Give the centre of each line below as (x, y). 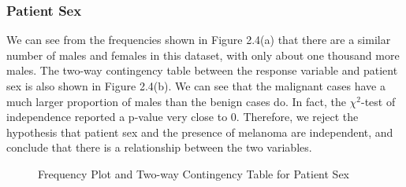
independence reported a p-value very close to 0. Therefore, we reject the (183, 117)
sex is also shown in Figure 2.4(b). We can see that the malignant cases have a (196, 86)
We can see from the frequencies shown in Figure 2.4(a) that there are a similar (199, 40)
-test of (378, 101)
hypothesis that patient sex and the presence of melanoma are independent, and (200, 132)
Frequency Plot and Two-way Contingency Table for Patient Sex (194, 173)
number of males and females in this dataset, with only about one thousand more (203, 55)
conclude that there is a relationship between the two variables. (159, 147)
